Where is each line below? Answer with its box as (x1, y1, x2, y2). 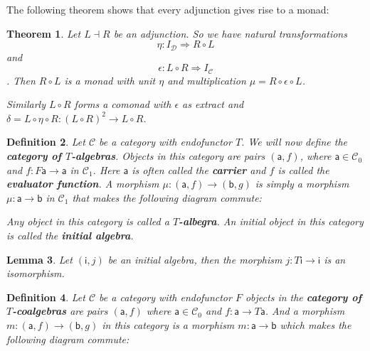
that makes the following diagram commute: (72, 190, 262, 205)
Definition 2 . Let (6, 134, 85, 149)
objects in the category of (245, 289, 362, 304)
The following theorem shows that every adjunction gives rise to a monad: (6, 2, 329, 16)
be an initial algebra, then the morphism (107, 252, 282, 266)
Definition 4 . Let (6, 289, 85, 304)
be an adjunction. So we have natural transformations (113, 26, 347, 40)
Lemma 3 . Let (6, 252, 73, 266)
